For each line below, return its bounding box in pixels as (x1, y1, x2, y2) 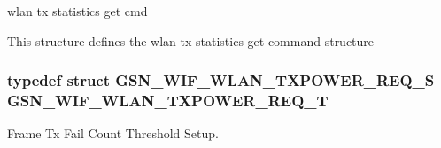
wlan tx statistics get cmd (7, 2, 148, 19)
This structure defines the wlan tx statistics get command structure (7, 31, 375, 50)
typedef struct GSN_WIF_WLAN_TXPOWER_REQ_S (7, 69, 435, 91)
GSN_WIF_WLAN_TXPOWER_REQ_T (7, 90, 329, 112)
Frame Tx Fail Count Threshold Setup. (7, 124, 219, 143)
